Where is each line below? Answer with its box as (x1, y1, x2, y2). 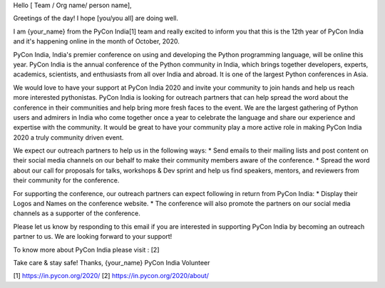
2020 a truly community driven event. (13, 133, 124, 142)
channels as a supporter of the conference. (13, 209, 140, 217)
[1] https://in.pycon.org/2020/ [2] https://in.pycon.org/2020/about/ (13, 272, 210, 280)
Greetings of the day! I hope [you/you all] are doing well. (13, 14, 178, 23)
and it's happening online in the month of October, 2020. (13, 37, 180, 46)
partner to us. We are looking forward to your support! (13, 232, 173, 241)
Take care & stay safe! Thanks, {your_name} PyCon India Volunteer (13, 258, 210, 267)
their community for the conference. (13, 176, 120, 185)
